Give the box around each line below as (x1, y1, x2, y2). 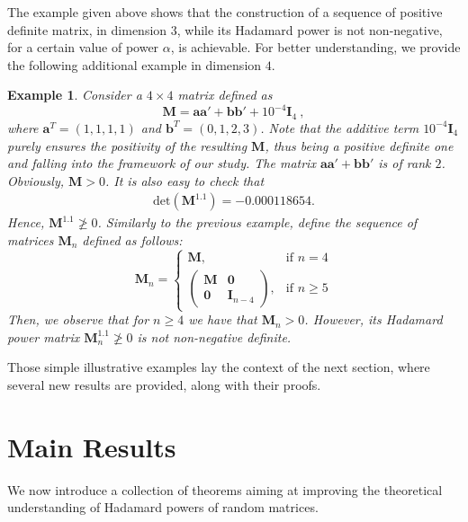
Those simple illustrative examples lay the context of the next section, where (7, 358, 430, 376)
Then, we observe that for (7, 310, 149, 329)
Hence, (7, 213, 45, 232)
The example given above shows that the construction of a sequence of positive (7, 3, 443, 21)
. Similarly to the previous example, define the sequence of (97, 213, 418, 232)
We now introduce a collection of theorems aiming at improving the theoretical (7, 480, 443, 499)
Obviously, (7, 171, 64, 190)
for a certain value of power (7, 38, 159, 57)
